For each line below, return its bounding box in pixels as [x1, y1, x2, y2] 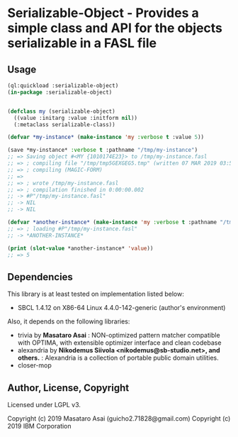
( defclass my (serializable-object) [7, 108, 115, 115]
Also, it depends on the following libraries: [7, 317, 130, 326]
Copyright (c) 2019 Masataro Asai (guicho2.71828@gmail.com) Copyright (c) [7, 414, 231, 423]
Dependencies [7, 271, 73, 283]
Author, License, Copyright [7, 382, 130, 394]
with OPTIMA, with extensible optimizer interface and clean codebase [17, 338, 222, 347]
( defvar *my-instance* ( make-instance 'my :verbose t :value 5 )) [7, 133, 204, 141]
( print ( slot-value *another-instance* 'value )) [7, 245, 154, 252]
